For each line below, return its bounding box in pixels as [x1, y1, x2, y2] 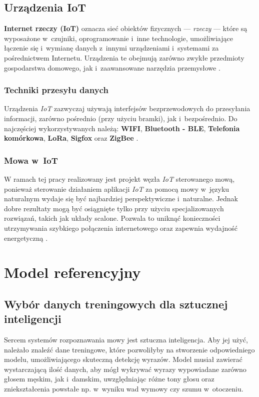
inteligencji [4, 311, 61, 326]
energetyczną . [4, 232, 48, 243]
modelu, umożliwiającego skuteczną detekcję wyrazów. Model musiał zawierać [4, 354, 242, 364]
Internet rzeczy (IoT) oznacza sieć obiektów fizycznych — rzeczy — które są [4, 23, 247, 34]
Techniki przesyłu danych [4, 84, 108, 96]
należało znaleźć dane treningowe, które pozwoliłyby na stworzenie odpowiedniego [4, 344, 255, 354]
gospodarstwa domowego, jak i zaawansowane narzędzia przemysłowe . [4, 62, 220, 73]
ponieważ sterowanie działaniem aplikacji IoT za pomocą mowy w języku [4, 183, 229, 194]
